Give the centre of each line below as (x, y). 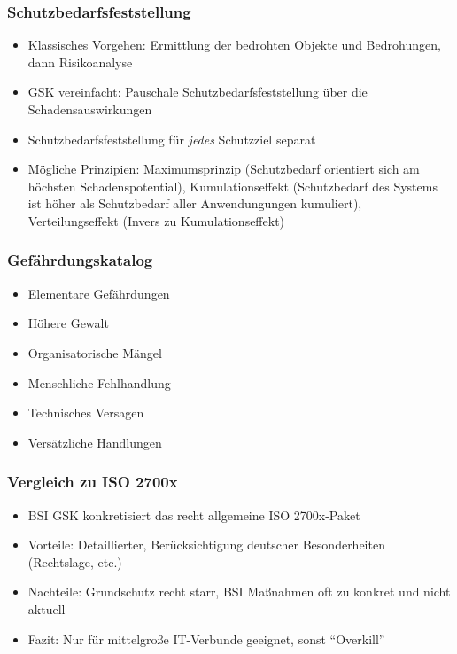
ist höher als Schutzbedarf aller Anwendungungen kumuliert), (195, 203)
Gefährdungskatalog (80, 260)
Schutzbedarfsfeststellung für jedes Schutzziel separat (172, 139)
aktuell (46, 608)
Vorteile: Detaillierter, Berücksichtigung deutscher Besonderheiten (206, 545)
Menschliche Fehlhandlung (99, 382)
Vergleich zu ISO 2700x (93, 482)
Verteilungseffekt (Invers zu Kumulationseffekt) (156, 220)
